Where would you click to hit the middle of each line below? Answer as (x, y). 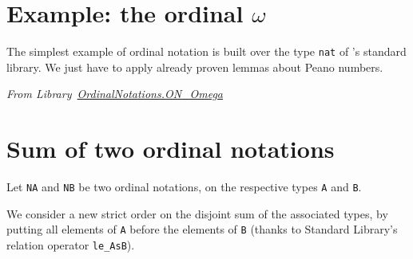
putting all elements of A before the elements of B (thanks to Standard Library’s (202, 229)
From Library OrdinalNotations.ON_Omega (115, 94)
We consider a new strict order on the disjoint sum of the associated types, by (197, 213)
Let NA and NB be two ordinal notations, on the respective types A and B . (184, 187)
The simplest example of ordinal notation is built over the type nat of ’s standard (206, 51)
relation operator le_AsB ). (71, 245)
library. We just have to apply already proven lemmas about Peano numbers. (195, 67)
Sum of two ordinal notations (171, 149)
